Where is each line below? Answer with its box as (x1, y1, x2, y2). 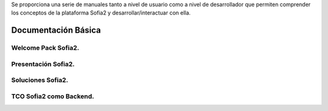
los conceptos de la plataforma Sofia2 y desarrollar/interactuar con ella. (11, 9, 191, 16)
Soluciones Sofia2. (11, 76, 69, 84)
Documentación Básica (11, 25, 101, 36)
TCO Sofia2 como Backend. (11, 92, 94, 100)
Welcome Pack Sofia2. (11, 44, 80, 52)
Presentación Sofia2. (11, 59, 75, 68)
